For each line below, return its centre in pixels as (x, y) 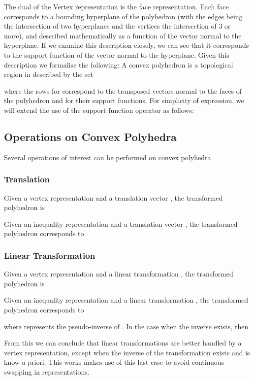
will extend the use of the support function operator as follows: (99, 110)
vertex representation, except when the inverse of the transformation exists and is (127, 352)
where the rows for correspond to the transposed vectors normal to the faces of (123, 90)
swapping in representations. (47, 371)
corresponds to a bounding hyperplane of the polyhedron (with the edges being (123, 16)
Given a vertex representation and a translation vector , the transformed (113, 197)
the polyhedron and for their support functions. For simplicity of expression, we (124, 100)
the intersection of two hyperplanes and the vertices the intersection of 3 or (117, 26)
